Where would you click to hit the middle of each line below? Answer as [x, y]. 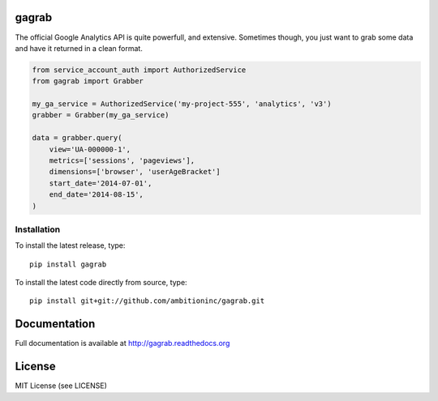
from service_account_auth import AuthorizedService [139, 70]
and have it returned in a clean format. [79, 48]
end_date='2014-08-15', [96, 195]
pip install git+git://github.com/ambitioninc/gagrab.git [147, 301]
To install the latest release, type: [70, 245]
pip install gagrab [68, 264]
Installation [38, 229]
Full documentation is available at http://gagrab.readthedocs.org [122, 343]
